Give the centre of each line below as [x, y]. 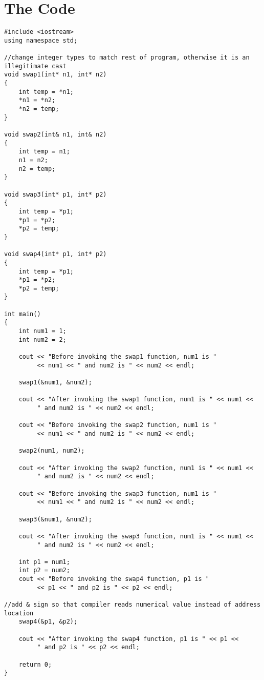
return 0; [35, 664]
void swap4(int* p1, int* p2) [56, 254]
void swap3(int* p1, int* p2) [56, 194]
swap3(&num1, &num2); [55, 519]
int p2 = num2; [44, 570]
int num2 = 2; [42, 339]
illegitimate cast [35, 66]
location [19, 613]
